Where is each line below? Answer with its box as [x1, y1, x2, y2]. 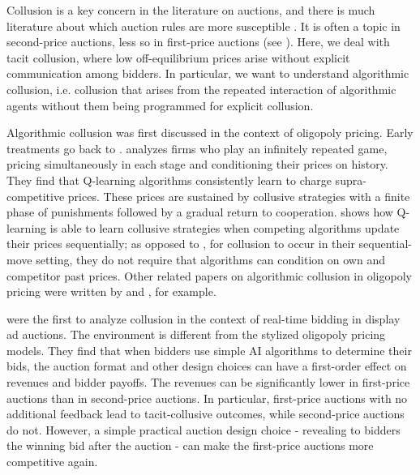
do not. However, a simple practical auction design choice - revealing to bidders [6, 421, 401, 438]
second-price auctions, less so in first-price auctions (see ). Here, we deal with [6, 33, 390, 50]
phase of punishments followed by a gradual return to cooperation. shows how [6, 203, 393, 220]
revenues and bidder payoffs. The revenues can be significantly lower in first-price [6, 374, 410, 391]
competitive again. [6, 453, 98, 470]
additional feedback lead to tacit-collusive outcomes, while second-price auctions [6, 405, 405, 422]
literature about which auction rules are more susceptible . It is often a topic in [6, 17, 401, 34]
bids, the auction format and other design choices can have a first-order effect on [6, 357, 407, 374]
